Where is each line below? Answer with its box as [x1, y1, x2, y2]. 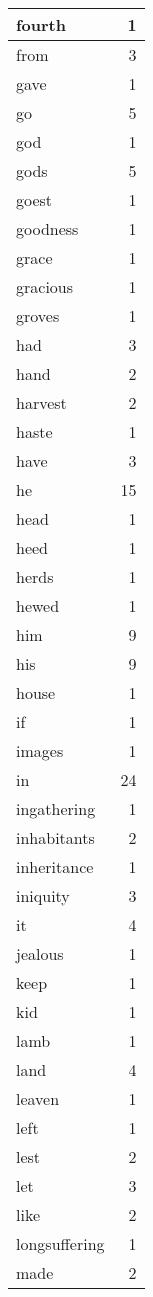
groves [16, 304, 60, 327]
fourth [16, 13, 67, 36]
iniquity [16, 884, 70, 907]
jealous [16, 942, 64, 965]
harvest [16, 391, 67, 414]
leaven [16, 1087, 60, 1110]
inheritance [16, 855, 94, 878]
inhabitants [16, 826, 95, 849]
